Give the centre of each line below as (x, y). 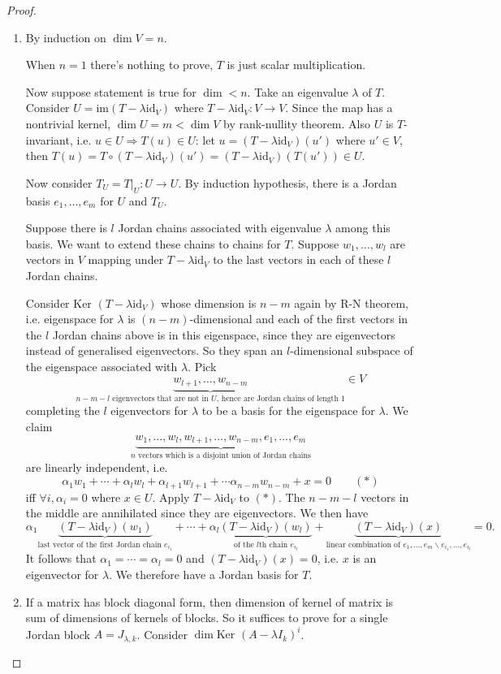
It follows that (61, 558)
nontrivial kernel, (68, 123)
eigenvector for (62, 575)
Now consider (59, 182)
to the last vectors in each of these (298, 259)
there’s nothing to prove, (152, 65)
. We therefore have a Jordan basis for (204, 575)
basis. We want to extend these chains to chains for (153, 243)
